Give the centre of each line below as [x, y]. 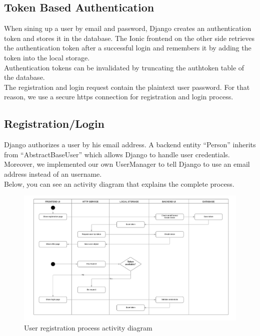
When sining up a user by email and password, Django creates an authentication [128, 28]
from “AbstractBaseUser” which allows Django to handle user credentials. [117, 154]
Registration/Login [54, 124]
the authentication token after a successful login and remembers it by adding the [128, 48]
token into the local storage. [47, 57]
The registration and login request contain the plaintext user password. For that [127, 87]
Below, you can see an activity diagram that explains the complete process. [119, 183]
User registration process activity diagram [88, 327]
